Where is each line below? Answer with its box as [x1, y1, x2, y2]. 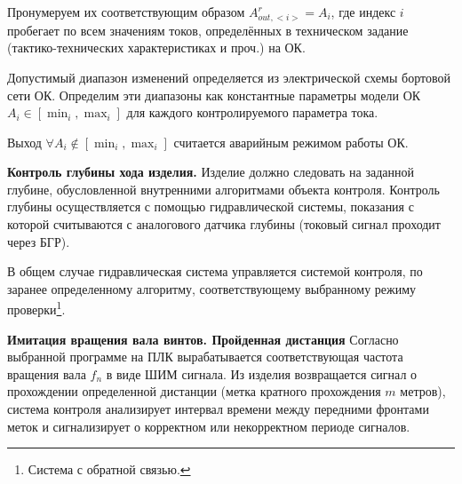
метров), [400, 382, 446, 401]
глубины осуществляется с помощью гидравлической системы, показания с [7, 197, 414, 216]
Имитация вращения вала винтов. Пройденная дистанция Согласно [7, 329, 399, 348]
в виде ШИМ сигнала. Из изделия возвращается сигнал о [106, 364, 418, 383]
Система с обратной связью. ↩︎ [28, 460, 191, 479]
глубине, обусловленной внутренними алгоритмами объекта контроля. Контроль [7, 179, 440, 198]
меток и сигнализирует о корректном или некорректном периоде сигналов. [7, 417, 410, 435]
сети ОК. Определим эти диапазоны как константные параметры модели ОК [7, 85, 421, 104]
